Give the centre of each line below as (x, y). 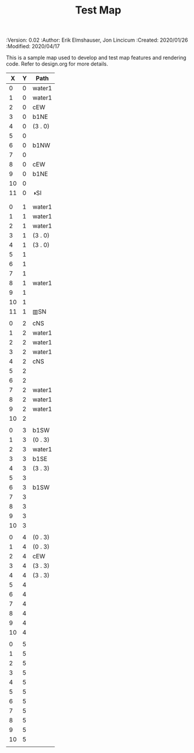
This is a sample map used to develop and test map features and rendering (96, 58)
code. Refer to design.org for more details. (57, 64)
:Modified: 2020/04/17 (33, 46)
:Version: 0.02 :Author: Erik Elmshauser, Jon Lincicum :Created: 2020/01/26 (97, 40)
